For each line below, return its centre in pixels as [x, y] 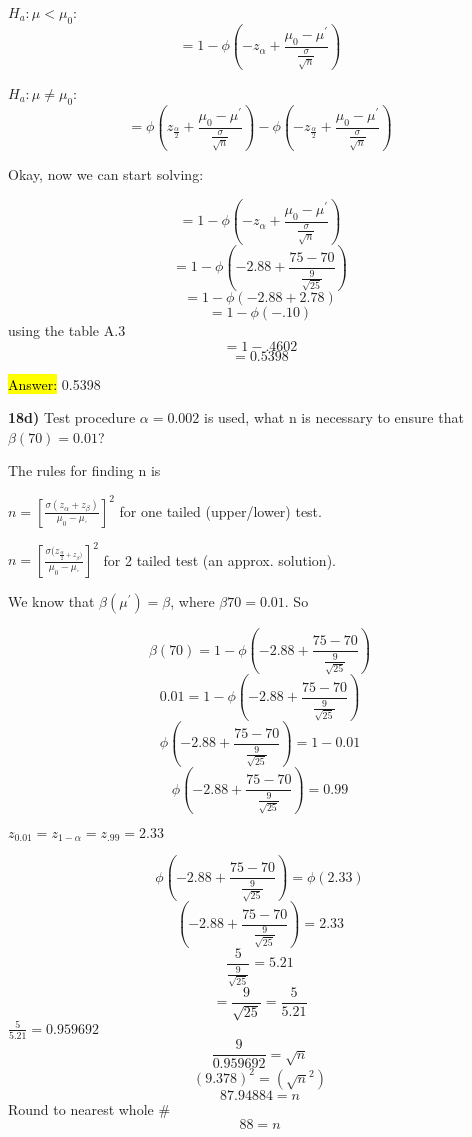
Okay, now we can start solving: [106, 173]
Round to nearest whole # [89, 1108]
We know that [51, 601]
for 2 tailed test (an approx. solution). [219, 559]
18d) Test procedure [72, 417]
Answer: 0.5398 [54, 383]
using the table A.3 [67, 330]
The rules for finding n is [84, 470]
